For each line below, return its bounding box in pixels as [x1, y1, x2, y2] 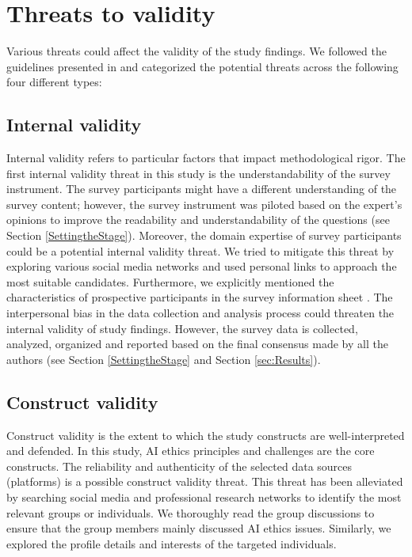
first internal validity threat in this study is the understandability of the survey [6, 165, 391, 181]
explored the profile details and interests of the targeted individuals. [6, 535, 337, 551]
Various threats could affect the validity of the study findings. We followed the [6, 43, 387, 59]
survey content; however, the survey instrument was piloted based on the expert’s [6, 195, 402, 212]
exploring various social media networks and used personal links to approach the [6, 258, 397, 275]
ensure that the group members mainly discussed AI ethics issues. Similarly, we [6, 520, 391, 536]
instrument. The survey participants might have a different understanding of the [6, 180, 397, 197]
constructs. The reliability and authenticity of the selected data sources [6, 457, 353, 474]
